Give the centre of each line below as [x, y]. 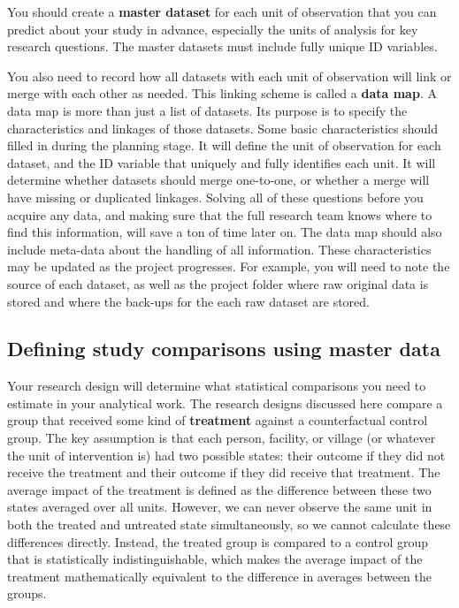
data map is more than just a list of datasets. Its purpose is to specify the [207, 110]
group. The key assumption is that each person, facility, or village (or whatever [222, 438]
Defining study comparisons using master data [224, 349]
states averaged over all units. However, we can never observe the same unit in [220, 507]
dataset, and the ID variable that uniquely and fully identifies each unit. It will [222, 162]
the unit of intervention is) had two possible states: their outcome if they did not [226, 455]
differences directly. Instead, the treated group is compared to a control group [218, 541]
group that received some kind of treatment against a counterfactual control [218, 420]
